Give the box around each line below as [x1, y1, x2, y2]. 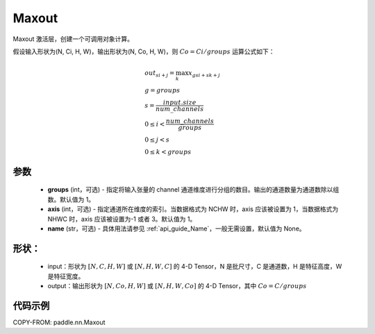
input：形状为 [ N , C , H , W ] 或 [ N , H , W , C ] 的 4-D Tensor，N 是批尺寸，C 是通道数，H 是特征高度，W [47, 262, 342, 271]
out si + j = [144, 69, 175, 79]
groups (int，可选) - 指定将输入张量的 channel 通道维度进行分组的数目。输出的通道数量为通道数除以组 [47, 185, 340, 194]
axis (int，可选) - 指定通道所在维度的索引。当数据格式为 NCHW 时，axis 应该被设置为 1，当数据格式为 [47, 205, 339, 213]
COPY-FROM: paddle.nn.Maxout [12, 318, 106, 326]
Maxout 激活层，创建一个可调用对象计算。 [12, 35, 134, 43]
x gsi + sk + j [188, 69, 220, 79]
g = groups [144, 87, 181, 94]
